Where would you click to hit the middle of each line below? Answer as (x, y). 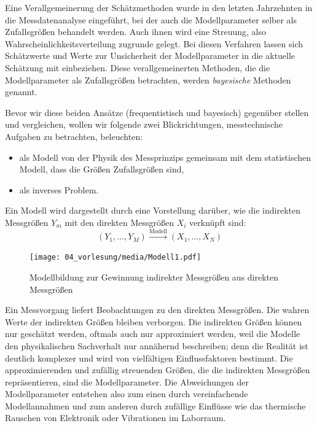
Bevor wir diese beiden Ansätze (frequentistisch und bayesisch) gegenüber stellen (157, 112)
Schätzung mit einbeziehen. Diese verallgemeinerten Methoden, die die (138, 67)
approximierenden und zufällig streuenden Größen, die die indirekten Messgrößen (158, 370)
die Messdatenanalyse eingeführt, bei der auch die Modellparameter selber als (151, 19)
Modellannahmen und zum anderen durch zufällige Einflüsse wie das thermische (155, 405)
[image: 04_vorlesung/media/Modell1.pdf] (115, 258)
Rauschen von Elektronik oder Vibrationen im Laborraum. (115, 418)
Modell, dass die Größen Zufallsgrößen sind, (102, 169)
